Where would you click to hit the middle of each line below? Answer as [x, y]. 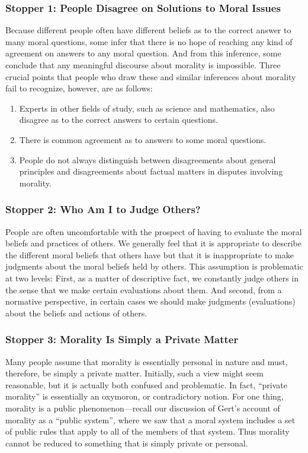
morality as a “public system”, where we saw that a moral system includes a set [150, 419]
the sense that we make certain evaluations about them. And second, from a [144, 289]
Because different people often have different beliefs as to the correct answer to [148, 30]
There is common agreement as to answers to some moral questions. [143, 139]
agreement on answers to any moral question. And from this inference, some [143, 53]
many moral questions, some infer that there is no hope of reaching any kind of [149, 41]
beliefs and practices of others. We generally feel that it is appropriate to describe [153, 243]
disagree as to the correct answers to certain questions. [118, 120]
